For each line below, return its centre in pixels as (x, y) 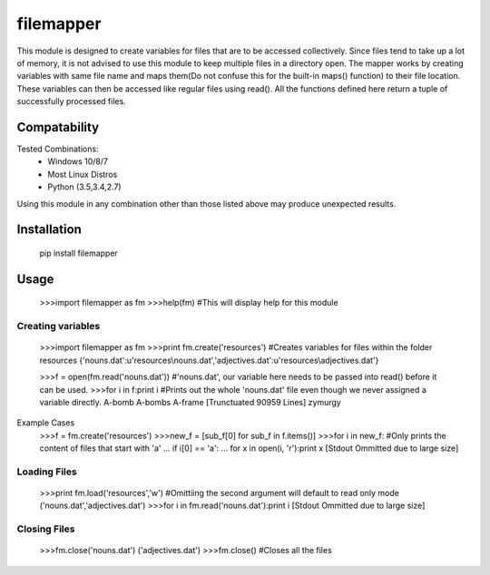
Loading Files (47, 472)
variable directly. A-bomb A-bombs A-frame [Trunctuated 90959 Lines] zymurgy (191, 402)
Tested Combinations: (58, 149)
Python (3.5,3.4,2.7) (84, 187)
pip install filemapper (78, 253)
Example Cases (46, 423)
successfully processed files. (71, 102)
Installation (49, 230)
